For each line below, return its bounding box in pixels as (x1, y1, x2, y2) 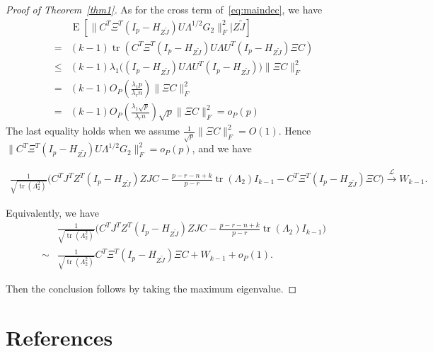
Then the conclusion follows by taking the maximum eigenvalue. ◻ (6, 280, 297, 295)
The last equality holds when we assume (6, 123, 180, 138)
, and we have (192, 141, 252, 156)
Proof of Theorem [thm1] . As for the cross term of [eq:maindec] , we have (6, 2, 323, 16)
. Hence (278, 123, 311, 138)
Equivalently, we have (6, 205, 100, 220)
